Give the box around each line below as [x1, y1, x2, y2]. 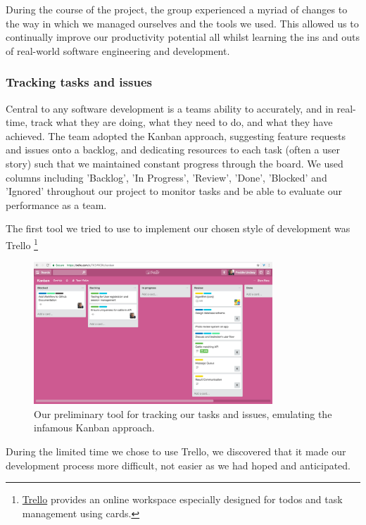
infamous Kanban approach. [34, 420, 155, 435]
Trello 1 [6, 235, 38, 252]
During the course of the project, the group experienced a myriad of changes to [6, 2, 348, 16]
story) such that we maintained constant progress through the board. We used [6, 156, 343, 170]
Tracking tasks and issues [6, 73, 152, 91]
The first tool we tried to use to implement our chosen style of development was [6, 221, 351, 236]
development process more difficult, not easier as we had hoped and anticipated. [6, 457, 351, 472]
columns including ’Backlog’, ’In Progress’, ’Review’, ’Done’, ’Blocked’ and [6, 170, 327, 184]
